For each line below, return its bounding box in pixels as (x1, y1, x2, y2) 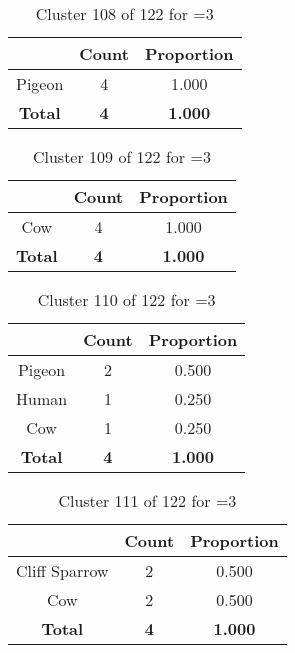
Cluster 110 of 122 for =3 (37, 288, 216, 311)
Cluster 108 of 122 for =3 (35, 2, 214, 25)
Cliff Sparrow (16, 559, 109, 582)
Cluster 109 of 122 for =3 (32, 145, 211, 168)
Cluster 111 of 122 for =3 (58, 489, 237, 512)
